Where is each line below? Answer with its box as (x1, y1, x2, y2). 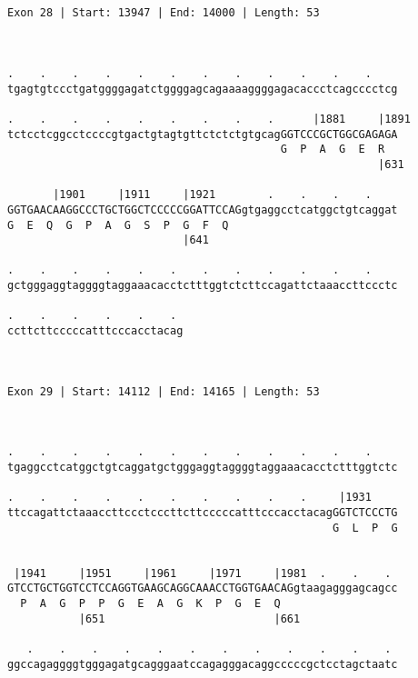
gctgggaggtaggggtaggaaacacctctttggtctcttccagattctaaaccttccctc (7, 279, 398, 293)
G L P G (332, 521, 398, 534)
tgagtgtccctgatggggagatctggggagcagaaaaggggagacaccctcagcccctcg (7, 82, 398, 95)
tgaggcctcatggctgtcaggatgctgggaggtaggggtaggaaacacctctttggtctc (7, 461, 398, 474)
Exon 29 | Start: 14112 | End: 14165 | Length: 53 (7, 384, 320, 398)
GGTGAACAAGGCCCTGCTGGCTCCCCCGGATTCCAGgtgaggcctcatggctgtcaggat (7, 203, 398, 216)
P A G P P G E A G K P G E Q (20, 596, 281, 610)
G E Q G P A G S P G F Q (7, 218, 229, 232)
